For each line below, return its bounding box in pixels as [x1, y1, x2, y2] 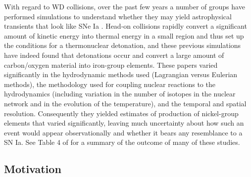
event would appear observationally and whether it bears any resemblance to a [4, 127, 243, 137]
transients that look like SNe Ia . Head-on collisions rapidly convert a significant [4, 21, 247, 31]
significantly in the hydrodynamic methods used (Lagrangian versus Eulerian [4, 69, 238, 80]
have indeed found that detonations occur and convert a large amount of [4, 49, 224, 60]
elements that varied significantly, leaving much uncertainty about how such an [4, 118, 244, 128]
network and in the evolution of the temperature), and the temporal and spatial [4, 98, 247, 108]
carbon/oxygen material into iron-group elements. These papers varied [4, 59, 218, 70]
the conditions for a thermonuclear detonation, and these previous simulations [4, 40, 241, 50]
